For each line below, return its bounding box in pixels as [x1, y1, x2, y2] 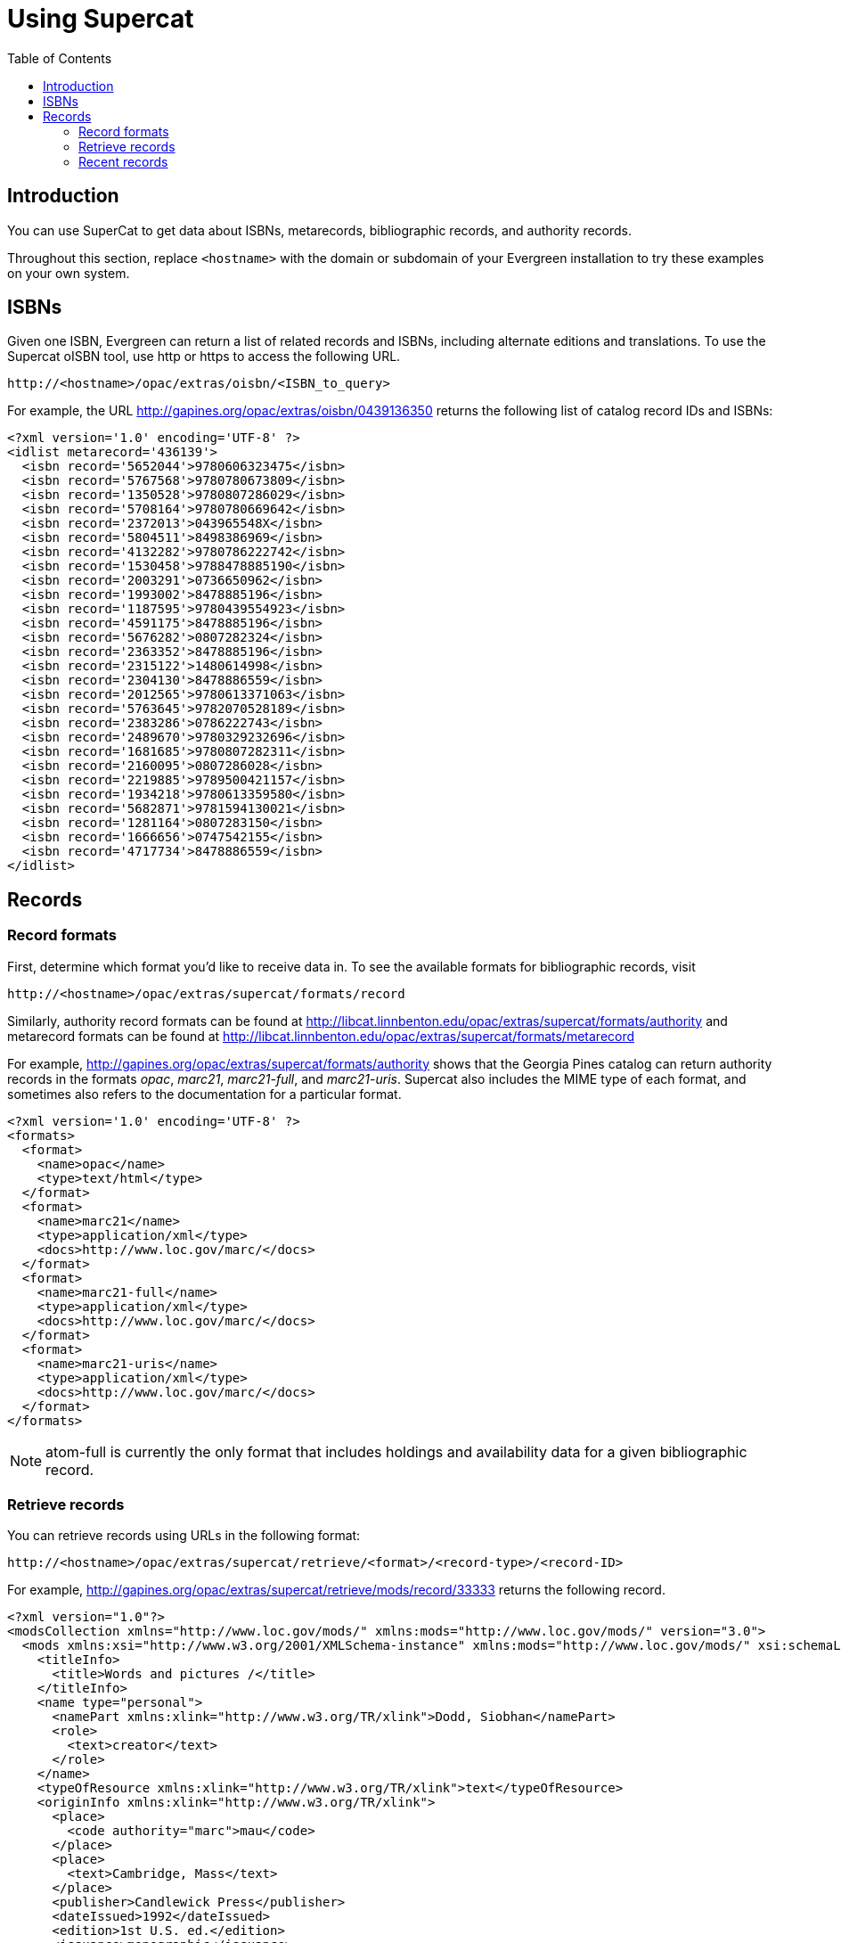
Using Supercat [7, 4, 194, 34]
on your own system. [7, 265, 130, 281]
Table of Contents [7, 50, 112, 66]
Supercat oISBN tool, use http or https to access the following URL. [7, 348, 401, 365]
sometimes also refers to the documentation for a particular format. [7, 1086, 402, 1102]
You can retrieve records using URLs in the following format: [7, 1528, 361, 1544]
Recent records [78, 153, 168, 169]
